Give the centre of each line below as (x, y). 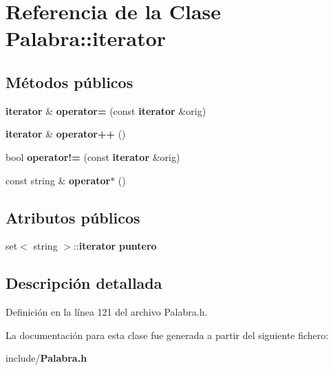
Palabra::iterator (86, 38)
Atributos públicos (73, 217)
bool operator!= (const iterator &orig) (93, 156)
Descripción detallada (84, 283)
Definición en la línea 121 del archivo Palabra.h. (107, 312)
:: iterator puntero (115, 246)
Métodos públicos (69, 81)
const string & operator (58, 180)
